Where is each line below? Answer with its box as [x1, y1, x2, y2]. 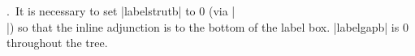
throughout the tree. [6, 34, 108, 51]
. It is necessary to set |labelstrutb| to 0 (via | [6, 2, 236, 19]
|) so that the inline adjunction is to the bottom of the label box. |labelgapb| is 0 [6, 18, 409, 35]
